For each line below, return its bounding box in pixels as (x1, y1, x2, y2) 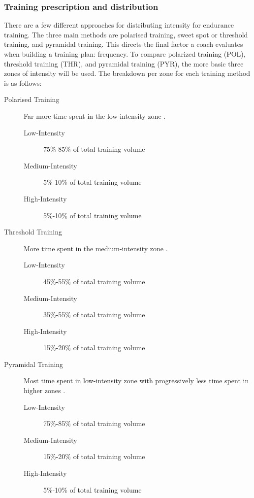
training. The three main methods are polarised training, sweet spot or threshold (4, 29, 248, 39)
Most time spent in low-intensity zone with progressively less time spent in (24, 375, 249, 386)
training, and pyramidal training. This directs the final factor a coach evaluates (4, 39, 243, 49)
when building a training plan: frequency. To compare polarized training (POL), (4, 49, 246, 59)
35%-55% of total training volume (43, 309, 145, 320)
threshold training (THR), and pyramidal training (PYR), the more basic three (4, 58, 244, 68)
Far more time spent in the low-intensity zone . (24, 110, 166, 121)
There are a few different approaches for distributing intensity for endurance (4, 20, 234, 30)
